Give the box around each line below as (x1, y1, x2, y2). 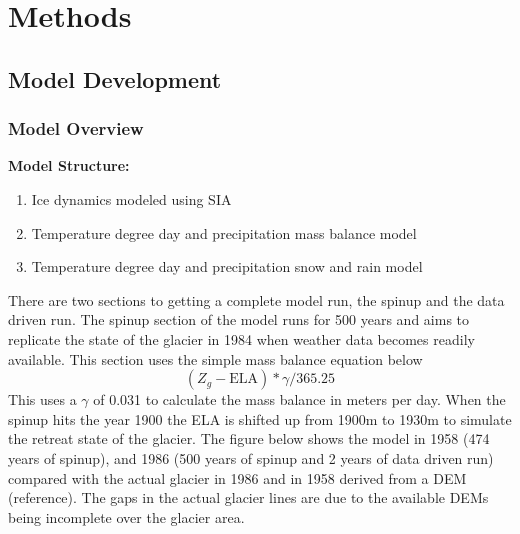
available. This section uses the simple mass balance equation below (8, 348, 423, 369)
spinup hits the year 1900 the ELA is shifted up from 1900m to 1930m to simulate (8, 408, 512, 429)
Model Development (8, 63, 222, 94)
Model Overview (8, 116, 144, 141)
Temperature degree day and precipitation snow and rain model (31, 256, 423, 277)
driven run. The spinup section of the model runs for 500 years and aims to (8, 309, 470, 330)
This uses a (8, 389, 77, 410)
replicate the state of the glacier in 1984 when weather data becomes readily (8, 328, 475, 349)
